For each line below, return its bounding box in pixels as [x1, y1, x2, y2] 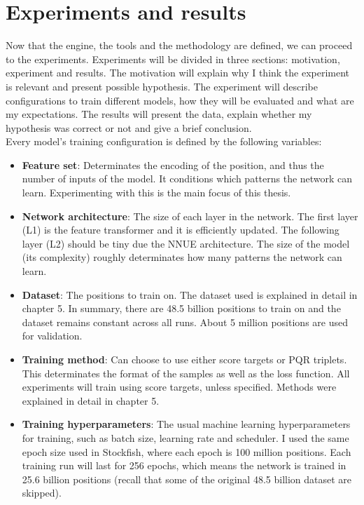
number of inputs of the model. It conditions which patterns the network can [22, 171, 353, 186]
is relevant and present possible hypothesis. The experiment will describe [6, 79, 318, 93]
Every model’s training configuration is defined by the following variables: [6, 134, 322, 149]
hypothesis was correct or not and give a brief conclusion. [6, 120, 252, 135]
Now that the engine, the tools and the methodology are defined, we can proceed [6, 38, 353, 53]
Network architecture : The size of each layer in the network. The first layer [22, 208, 358, 223]
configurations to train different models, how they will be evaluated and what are [6, 93, 354, 107]
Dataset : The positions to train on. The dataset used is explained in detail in [22, 287, 358, 302]
